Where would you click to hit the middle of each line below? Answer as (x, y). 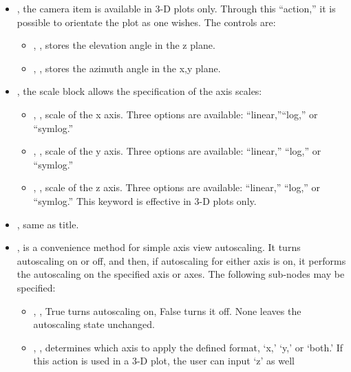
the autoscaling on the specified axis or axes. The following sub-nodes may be (181, 274)
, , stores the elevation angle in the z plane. (124, 45)
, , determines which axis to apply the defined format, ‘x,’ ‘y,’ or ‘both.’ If (188, 347)
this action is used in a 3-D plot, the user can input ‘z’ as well (164, 361)
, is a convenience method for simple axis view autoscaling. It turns (159, 247)
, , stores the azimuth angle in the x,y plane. (127, 68)
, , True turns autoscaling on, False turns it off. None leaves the (167, 310)
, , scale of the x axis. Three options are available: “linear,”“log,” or (175, 114)
